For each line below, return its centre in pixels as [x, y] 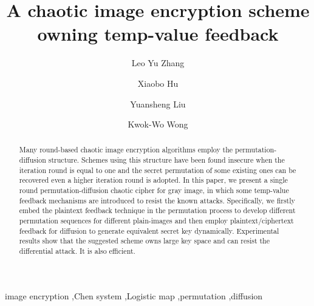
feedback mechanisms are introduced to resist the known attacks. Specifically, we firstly [157, 200]
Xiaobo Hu [158, 83]
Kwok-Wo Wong [158, 124]
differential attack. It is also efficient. [77, 251]
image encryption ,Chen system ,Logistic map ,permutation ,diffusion [134, 295]
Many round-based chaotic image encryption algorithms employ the [126, 150]
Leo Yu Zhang [158, 63]
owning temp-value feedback [158, 34]
